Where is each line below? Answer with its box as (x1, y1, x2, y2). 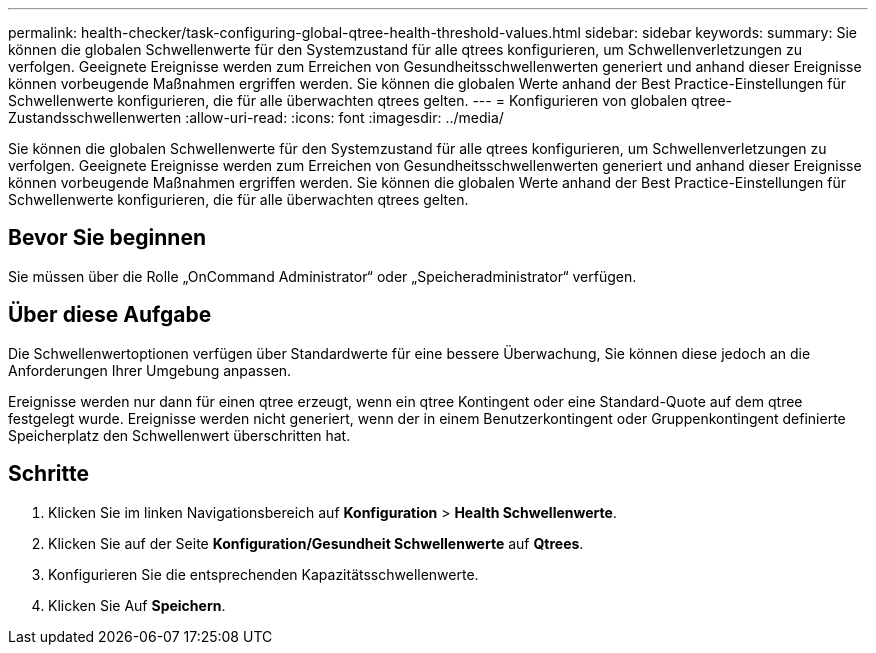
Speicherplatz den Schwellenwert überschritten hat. (8, 426, 351, 444)
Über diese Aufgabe (8, 302, 212, 328)
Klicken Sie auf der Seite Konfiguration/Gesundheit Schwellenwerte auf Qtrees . (48, 534, 584, 552)
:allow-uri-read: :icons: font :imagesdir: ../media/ (185, 109, 504, 126)
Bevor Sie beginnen (8, 225, 207, 251)
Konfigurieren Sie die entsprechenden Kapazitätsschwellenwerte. (48, 565, 479, 583)
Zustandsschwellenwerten (8, 109, 182, 126)
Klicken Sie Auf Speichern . (48, 596, 226, 614)
